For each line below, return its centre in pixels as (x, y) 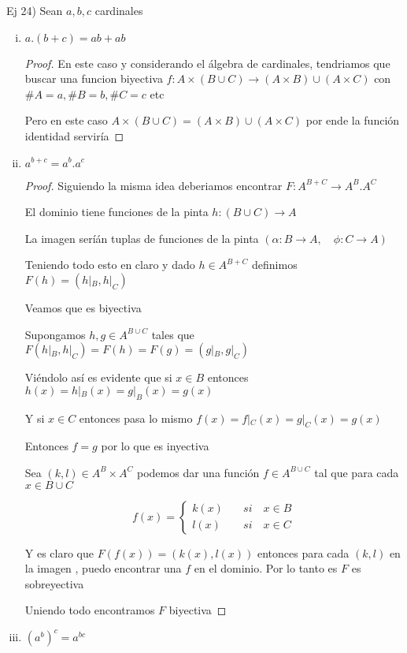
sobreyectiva (54, 583)
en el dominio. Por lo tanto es (266, 568)
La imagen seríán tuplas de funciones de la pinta (142, 238)
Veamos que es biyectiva (83, 307)
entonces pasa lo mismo (136, 418)
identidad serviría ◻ (74, 135)
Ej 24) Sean (35, 10)
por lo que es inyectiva (155, 446)
